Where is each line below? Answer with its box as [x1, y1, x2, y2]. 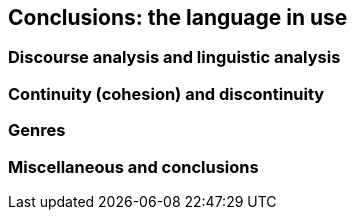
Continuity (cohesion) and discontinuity [8, 83, 325, 104]
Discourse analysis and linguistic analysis [8, 47, 341, 68]
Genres [8, 120, 66, 141]
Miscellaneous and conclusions [8, 156, 259, 177]
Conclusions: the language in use [8, 5, 348, 30]
